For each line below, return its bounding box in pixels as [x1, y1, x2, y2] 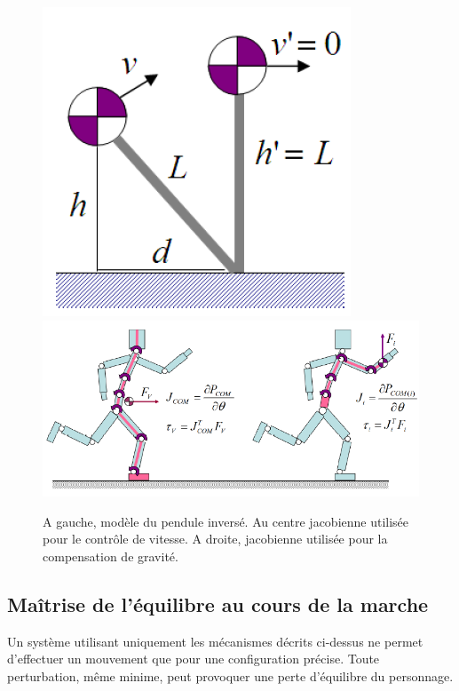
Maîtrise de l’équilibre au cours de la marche [7, 591, 429, 617]
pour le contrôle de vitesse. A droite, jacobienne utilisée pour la [43, 529, 388, 548]
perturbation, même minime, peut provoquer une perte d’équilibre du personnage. [7, 667, 454, 685]
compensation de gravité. [43, 547, 178, 566]
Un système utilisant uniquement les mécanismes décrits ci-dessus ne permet [7, 631, 423, 650]
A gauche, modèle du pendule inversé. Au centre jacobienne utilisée [43, 512, 409, 530]
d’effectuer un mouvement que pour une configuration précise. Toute [7, 649, 380, 668]
